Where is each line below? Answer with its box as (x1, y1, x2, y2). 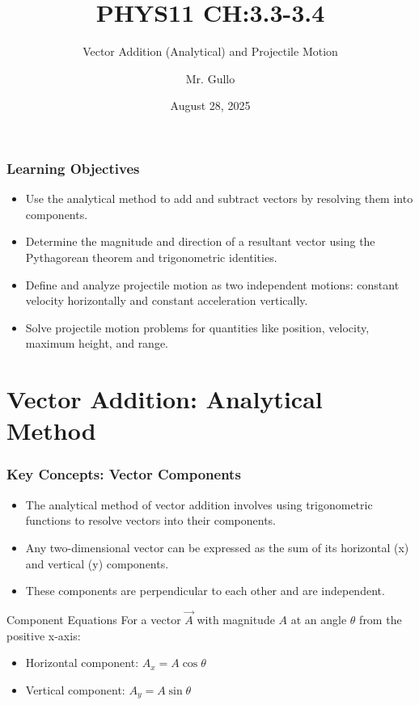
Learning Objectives (6, 158, 140, 178)
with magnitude (197, 610, 275, 627)
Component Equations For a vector (6, 610, 181, 627)
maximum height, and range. (25, 335, 169, 352)
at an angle (290, 610, 347, 627)
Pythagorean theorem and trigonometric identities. (25, 248, 277, 265)
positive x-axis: (6, 627, 81, 644)
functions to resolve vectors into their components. (25, 512, 276, 529)
